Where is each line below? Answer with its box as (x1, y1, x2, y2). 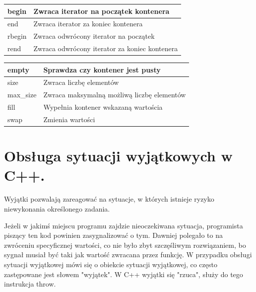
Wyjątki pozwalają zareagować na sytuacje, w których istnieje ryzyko (4, 194, 214, 204)
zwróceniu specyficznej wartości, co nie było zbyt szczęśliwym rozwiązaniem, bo (4, 239, 246, 250)
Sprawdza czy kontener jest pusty (43, 64, 161, 74)
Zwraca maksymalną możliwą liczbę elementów (43, 89, 186, 100)
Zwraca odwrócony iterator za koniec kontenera (33, 43, 178, 54)
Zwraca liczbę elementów (43, 77, 119, 87)
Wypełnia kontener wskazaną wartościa (43, 102, 163, 112)
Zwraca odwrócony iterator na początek (33, 31, 155, 41)
